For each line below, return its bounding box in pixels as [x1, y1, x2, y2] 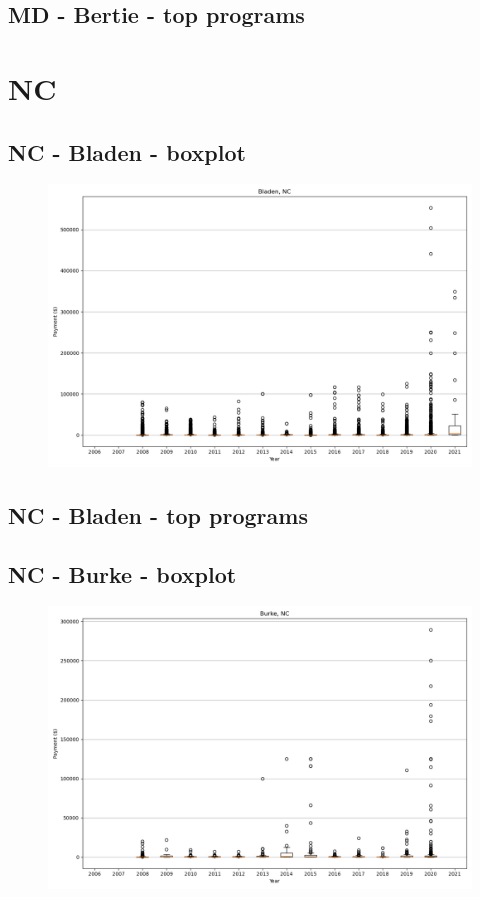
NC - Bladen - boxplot [8, 136, 246, 167]
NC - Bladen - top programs [8, 499, 308, 530]
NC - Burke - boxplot [8, 558, 237, 589]
